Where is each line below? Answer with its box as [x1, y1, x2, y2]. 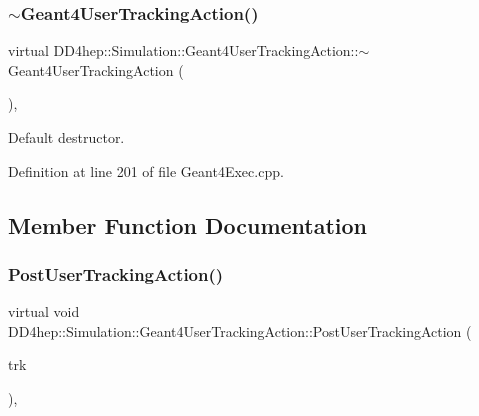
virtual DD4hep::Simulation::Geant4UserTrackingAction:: [8, 40, 359, 61]
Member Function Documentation [8, 209, 368, 240]
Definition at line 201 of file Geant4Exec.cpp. [8, 160, 284, 181]
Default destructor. [8, 127, 125, 147]
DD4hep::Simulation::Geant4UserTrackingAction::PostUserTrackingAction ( [8, 320, 472, 341]
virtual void [8, 301, 80, 322]
